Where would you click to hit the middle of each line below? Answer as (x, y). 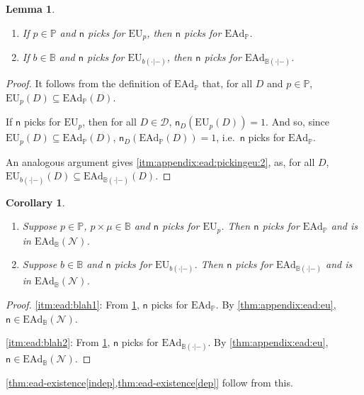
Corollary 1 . (35, 202)
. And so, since (298, 122)
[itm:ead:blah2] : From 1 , (58, 342)
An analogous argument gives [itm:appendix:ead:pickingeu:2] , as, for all (160, 161)
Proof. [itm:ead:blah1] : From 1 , (73, 304)
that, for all (227, 83)
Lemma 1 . (30, 9)
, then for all (109, 122)
